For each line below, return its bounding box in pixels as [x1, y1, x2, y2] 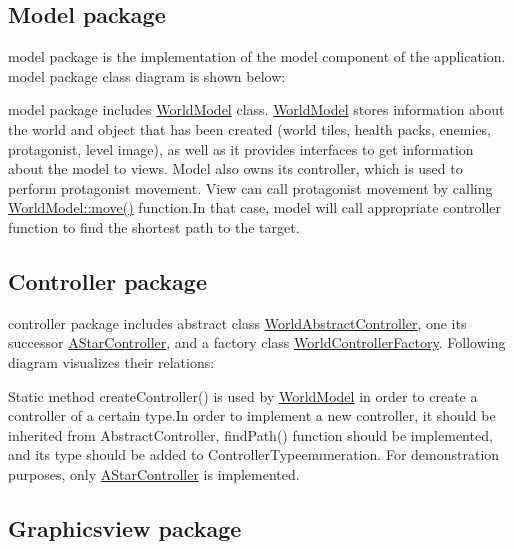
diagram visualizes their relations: [8, 351, 215, 372]
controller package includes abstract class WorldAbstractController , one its [8, 312, 467, 333]
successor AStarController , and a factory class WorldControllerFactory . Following [8, 332, 506, 353]
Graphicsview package [8, 512, 242, 543]
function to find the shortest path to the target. [8, 216, 300, 237]
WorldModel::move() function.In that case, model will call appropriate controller [8, 197, 502, 218]
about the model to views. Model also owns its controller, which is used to [8, 158, 463, 179]
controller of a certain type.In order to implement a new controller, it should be [8, 405, 496, 426]
